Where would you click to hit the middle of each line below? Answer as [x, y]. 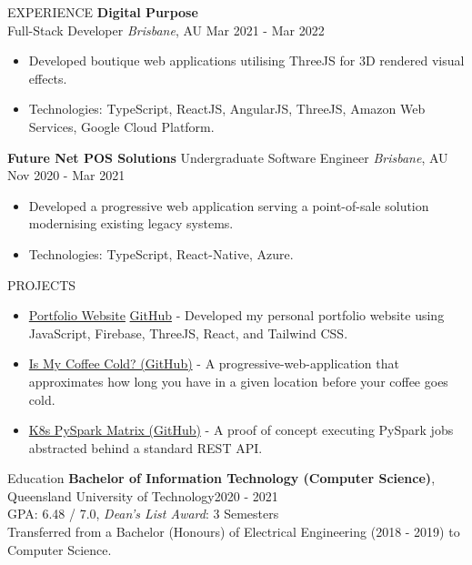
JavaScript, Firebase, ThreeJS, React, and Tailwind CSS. [188, 333]
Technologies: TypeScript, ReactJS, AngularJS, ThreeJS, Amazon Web [227, 109]
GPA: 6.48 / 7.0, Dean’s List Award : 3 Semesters [143, 514]
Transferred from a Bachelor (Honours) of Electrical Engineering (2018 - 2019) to [234, 532]
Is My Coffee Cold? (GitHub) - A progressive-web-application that [214, 363]
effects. [48, 78]
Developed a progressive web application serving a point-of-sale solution [229, 205]
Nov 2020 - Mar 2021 [66, 175]
